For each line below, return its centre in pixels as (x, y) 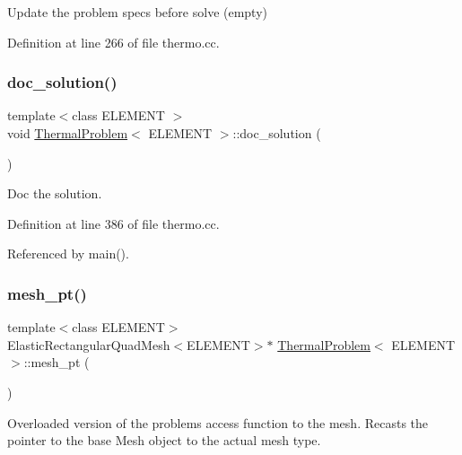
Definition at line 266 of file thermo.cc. (113, 42)
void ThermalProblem (68, 133)
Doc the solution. (55, 193)
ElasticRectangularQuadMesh (89, 344)
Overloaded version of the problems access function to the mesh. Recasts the (218, 422)
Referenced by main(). (68, 254)
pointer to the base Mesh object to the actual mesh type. (164, 440)
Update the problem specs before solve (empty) (138, 12)
